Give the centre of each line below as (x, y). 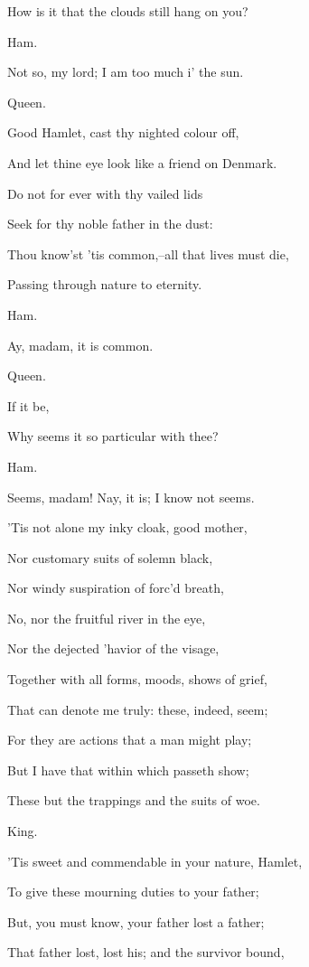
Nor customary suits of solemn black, (110, 557)
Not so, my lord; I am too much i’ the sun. (126, 72)
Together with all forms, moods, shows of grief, (137, 679)
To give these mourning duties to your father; (133, 892)
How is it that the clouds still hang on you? (128, 11)
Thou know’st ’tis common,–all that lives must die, (148, 253)
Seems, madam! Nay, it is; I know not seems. (131, 497)
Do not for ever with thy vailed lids (105, 193)
